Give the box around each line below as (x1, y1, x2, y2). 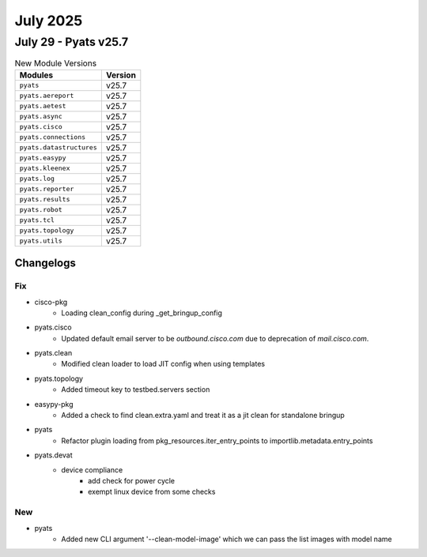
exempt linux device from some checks (88, 487, 216, 497)
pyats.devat (34, 450, 73, 460)
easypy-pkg (34, 399, 74, 408)
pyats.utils (19, 237, 62, 245)
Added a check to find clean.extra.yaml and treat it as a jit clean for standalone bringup (61, 411, 346, 420)
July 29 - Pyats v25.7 (14, 35, 129, 49)
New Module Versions (14, 58, 97, 69)
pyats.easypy (19, 154, 66, 162)
